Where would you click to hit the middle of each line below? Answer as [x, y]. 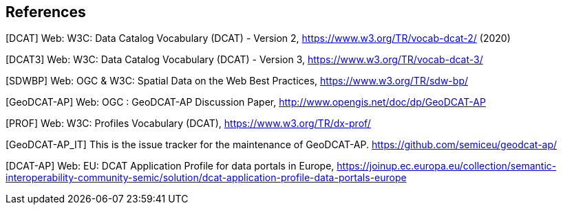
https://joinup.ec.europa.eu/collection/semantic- [447, 166]
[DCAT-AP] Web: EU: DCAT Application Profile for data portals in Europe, [170, 166]
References [46, 12]
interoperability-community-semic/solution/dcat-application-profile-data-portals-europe [206, 178]
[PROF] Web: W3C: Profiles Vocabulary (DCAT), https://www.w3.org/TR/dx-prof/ [188, 124]
